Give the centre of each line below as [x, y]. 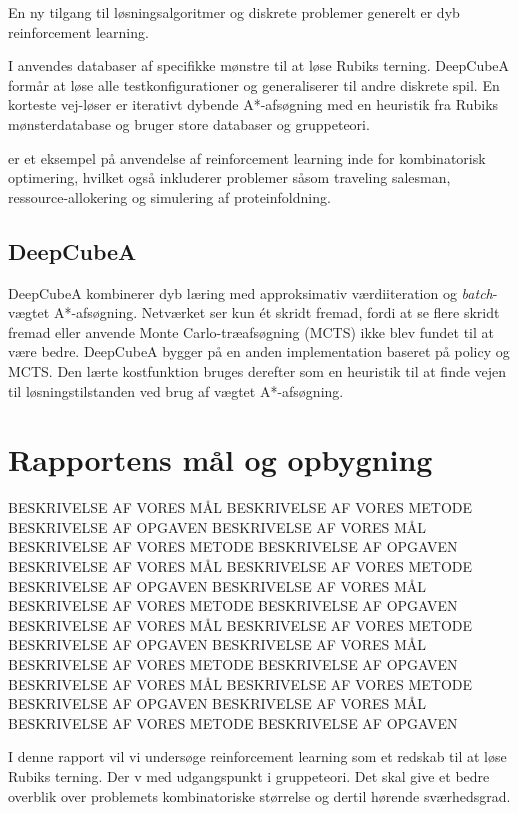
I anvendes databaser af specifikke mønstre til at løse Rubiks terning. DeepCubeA [259, 65]
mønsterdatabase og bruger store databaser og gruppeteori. [189, 123]
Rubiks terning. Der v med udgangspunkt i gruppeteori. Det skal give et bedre [249, 775]
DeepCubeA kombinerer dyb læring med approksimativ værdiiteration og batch [250, 292]
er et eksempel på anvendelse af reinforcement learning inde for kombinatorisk [247, 157]
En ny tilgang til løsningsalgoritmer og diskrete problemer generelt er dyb [234, 12]
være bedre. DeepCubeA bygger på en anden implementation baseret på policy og [259, 351]
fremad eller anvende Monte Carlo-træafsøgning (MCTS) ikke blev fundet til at [251, 331]
